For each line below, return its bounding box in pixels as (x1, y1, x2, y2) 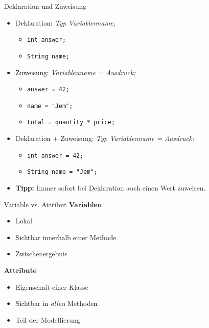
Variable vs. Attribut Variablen (4, 199, 102, 209)
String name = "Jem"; (27, 168, 97, 176)
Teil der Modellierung (15, 314, 80, 325)
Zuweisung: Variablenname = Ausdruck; (15, 67, 136, 77)
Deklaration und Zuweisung (4, 1, 87, 11)
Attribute (4, 265, 37, 275)
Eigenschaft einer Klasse (15, 281, 89, 292)
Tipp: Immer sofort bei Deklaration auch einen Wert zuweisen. (15, 182, 206, 192)
